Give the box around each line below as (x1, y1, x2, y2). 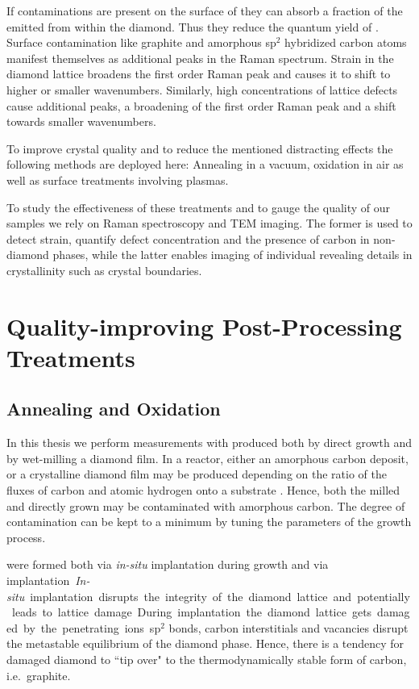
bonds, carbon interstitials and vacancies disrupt (168, 619, 409, 636)
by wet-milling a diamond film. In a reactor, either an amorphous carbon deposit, (6, 449, 409, 466)
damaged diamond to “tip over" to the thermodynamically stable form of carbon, (6, 650, 407, 667)
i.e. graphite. (6, 666, 71, 683)
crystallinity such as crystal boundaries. (6, 261, 202, 278)
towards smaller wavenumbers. (6, 113, 156, 130)
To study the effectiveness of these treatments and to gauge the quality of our (6, 198, 391, 215)
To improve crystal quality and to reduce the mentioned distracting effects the (6, 140, 393, 157)
